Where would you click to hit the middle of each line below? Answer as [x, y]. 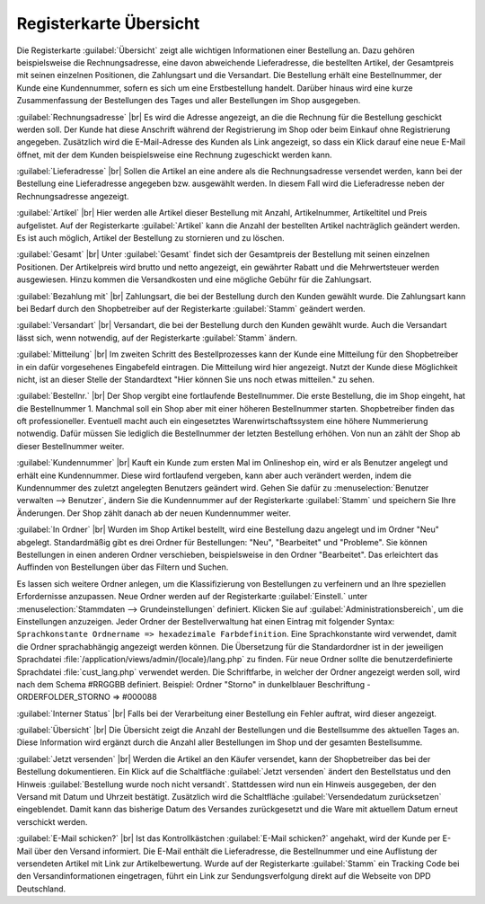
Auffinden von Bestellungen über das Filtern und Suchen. [123, 567]
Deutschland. [41, 889]
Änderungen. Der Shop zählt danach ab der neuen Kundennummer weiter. [154, 513]
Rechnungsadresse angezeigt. [73, 196]
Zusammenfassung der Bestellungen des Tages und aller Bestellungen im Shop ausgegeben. [189, 101]
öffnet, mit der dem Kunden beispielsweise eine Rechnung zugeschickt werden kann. [174, 155]
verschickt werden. [52, 821]
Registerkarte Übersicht [108, 23]
